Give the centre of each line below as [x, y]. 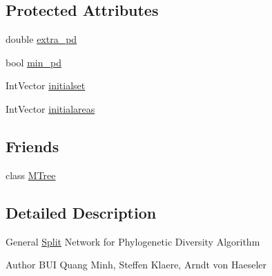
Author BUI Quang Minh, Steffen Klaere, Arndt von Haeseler [136, 265]
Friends [32, 146]
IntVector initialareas [50, 108]
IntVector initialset [46, 85]
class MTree [31, 175]
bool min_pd [33, 62]
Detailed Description [81, 212]
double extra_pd [41, 39]
